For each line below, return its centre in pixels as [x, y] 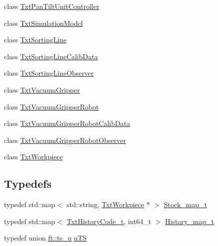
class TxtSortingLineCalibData [51, 56]
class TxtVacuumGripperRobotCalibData [67, 123]
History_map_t [189, 221]
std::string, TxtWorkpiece [106, 204]
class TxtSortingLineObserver [49, 73]
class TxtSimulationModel [44, 23]
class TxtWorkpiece [34, 157]
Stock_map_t [185, 204]
